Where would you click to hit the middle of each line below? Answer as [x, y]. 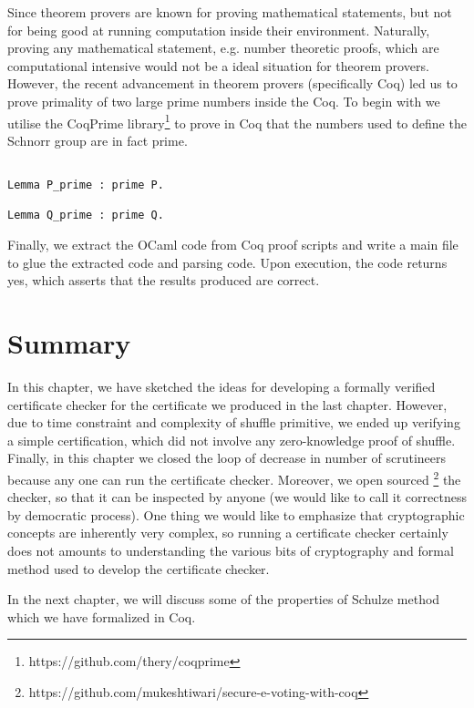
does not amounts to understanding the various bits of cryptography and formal [231, 550]
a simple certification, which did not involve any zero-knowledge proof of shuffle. [232, 440]
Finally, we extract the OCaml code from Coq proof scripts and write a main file [233, 245]
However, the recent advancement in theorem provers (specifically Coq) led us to [232, 83]
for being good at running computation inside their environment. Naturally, [219, 30]
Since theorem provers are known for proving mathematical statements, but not [230, 12]
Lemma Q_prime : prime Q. [86, 215]
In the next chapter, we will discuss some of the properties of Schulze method [224, 599]
